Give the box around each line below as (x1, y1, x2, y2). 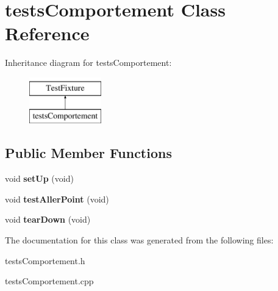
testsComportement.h (5, 254, 85, 267)
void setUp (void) (5, 172, 74, 185)
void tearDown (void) (5, 213, 91, 226)
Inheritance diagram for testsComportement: (5, 56, 172, 69)
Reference (5, 21, 90, 46)
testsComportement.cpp (5, 275, 94, 287)
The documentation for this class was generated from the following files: (5, 234, 274, 246)
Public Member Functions (5, 143, 172, 162)
